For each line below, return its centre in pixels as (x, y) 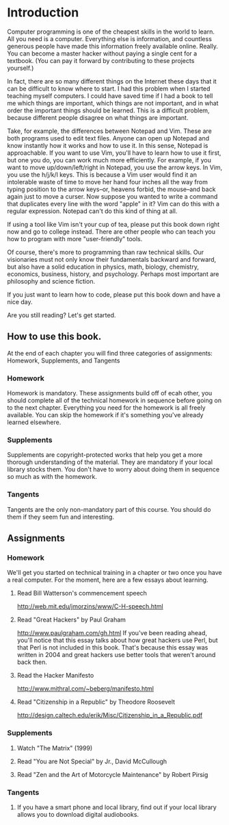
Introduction (43, 13)
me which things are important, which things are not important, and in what (113, 103)
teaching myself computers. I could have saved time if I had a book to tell (110, 96)
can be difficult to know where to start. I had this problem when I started (109, 88)
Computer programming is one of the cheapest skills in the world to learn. (111, 32)
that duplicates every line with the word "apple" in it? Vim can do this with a (113, 204)
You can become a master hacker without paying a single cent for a (102, 53)
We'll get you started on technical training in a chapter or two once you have (114, 573)
